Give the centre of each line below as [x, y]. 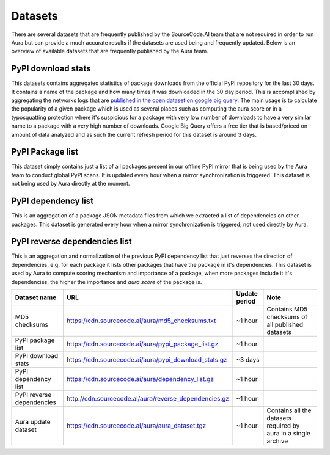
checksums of [287, 317]
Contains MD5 [287, 310]
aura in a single [289, 434]
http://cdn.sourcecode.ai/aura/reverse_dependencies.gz [148, 399]
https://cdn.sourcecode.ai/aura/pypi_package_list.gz [142, 344]
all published [285, 325]
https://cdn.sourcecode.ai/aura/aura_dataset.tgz [136, 426]
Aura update [33, 422]
